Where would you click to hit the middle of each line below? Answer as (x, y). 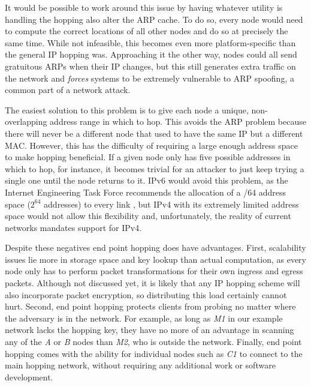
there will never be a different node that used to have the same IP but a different (154, 133)
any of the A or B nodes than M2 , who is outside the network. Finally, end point (153, 342)
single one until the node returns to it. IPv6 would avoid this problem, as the (147, 180)
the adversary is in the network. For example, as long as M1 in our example (144, 318)
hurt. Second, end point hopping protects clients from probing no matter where (150, 306)
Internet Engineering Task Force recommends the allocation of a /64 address (146, 192)
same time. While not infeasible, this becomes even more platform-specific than (150, 42)
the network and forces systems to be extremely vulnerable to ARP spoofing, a (150, 78)
